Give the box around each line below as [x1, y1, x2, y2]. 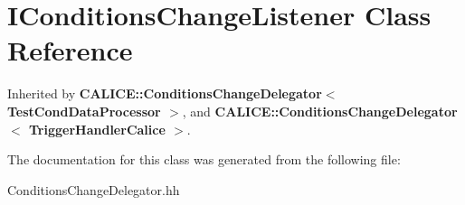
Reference [7, 32, 133, 69]
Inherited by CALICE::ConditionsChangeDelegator [7, 84, 322, 103]
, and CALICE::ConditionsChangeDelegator [182, 101, 458, 120]
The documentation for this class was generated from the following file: [7, 150, 401, 169]
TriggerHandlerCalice [29, 119, 166, 138]
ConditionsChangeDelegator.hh [7, 180, 180, 199]
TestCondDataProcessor [7, 101, 161, 120]
